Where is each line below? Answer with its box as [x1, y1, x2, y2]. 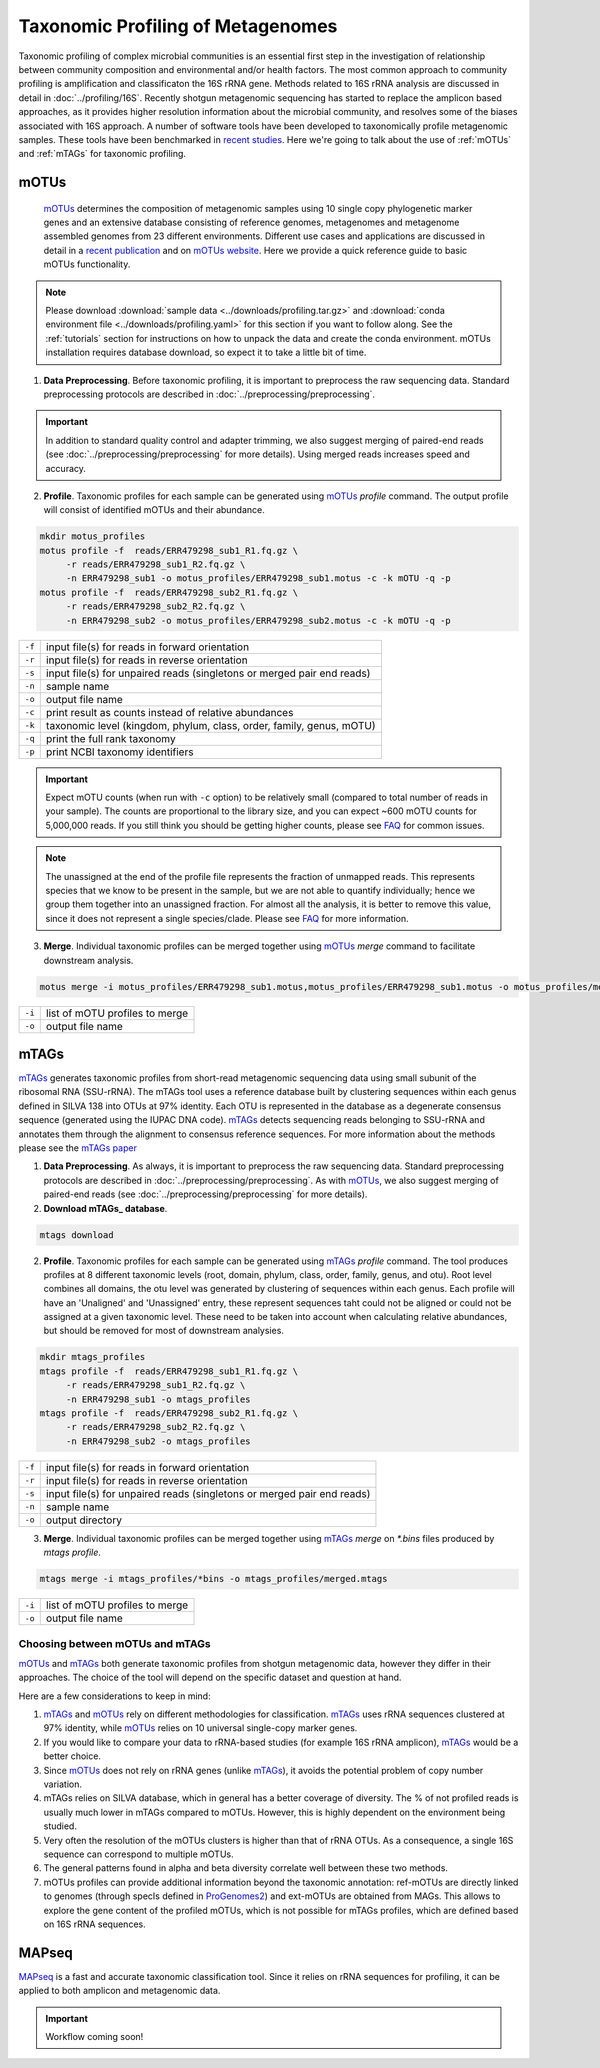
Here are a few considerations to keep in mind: [18, 1690, 211, 1702]
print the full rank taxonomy [45, 731, 176, 745]
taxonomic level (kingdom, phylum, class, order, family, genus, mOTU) [45, 718, 376, 732]
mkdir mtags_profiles [39, 1351, 146, 1363]
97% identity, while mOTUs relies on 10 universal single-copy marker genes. [43, 1722, 358, 1734]
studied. [43, 1820, 77, 1832]
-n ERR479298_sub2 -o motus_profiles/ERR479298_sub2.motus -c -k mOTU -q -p [65, 615, 452, 626]
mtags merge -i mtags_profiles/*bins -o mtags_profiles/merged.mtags [39, 1573, 388, 1585]
